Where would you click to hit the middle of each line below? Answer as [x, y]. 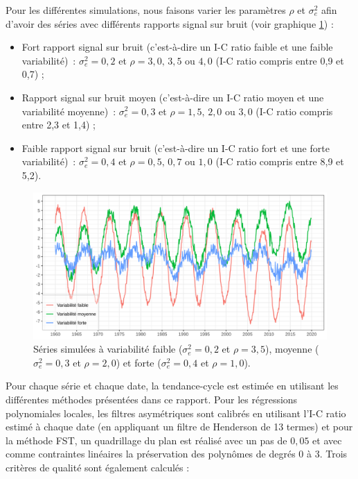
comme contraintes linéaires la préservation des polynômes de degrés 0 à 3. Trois [177, 454]
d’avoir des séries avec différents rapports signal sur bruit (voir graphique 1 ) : [170, 23]
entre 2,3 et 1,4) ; [59, 125]
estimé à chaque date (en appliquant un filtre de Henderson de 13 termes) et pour [179, 427]
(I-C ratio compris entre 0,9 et [280, 60]
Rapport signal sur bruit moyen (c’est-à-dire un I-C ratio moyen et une [173, 97]
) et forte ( [138, 362]
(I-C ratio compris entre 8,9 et [280, 161]
